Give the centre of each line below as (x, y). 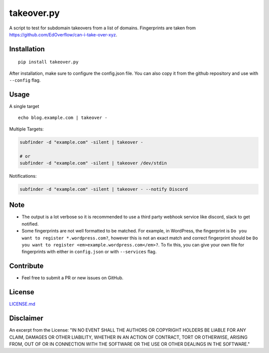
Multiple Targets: (27, 129)
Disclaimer (26, 318)
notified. (30, 224)
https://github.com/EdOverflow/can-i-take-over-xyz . (63, 34)
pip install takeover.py (48, 62)
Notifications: (23, 176)
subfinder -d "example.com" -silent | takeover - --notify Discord (104, 189)
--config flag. (25, 80)
